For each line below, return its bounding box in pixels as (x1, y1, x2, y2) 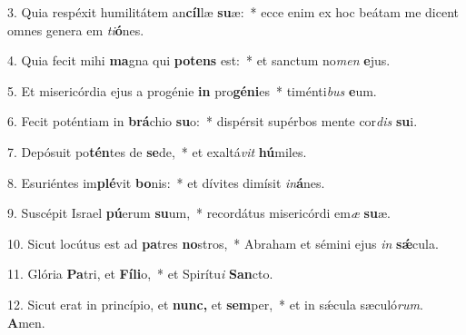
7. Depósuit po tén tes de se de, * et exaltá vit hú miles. (7, 142, 307, 161)
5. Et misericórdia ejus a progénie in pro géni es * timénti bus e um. (7, 81, 377, 100)
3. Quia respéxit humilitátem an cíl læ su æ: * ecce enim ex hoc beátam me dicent (7, 3, 459, 21)
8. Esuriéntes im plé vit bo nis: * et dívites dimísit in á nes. (7, 172, 325, 192)
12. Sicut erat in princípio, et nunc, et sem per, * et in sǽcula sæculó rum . (7, 294, 423, 313)
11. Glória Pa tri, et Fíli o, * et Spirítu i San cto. (7, 264, 273, 283)
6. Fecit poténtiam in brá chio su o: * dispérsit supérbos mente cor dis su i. (7, 112, 418, 131)
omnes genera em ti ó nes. (7, 20, 144, 39)
